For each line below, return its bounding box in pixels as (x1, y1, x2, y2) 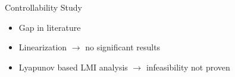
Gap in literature (18, 21, 81, 33)
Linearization (18, 41, 67, 53)
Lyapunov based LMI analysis (18, 60, 128, 73)
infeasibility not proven (146, 60, 230, 73)
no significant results (85, 41, 161, 53)
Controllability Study (5, 1, 82, 13)
